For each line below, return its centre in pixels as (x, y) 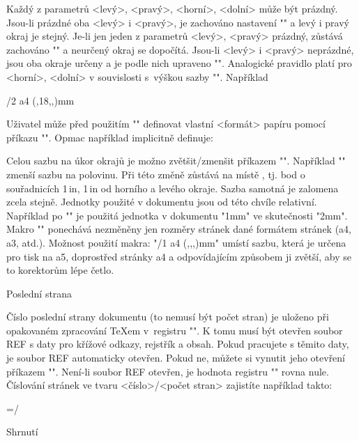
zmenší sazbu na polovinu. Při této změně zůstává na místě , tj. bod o (156, 174)
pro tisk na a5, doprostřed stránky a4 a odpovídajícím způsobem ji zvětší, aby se (179, 256)
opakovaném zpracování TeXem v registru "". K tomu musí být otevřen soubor (175, 330)
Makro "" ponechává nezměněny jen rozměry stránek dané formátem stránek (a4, (179, 229)
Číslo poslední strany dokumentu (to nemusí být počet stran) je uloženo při (168, 317)
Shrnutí (22, 432)
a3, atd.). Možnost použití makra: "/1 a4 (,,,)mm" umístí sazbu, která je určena (176, 242)
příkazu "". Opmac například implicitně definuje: (110, 137)
